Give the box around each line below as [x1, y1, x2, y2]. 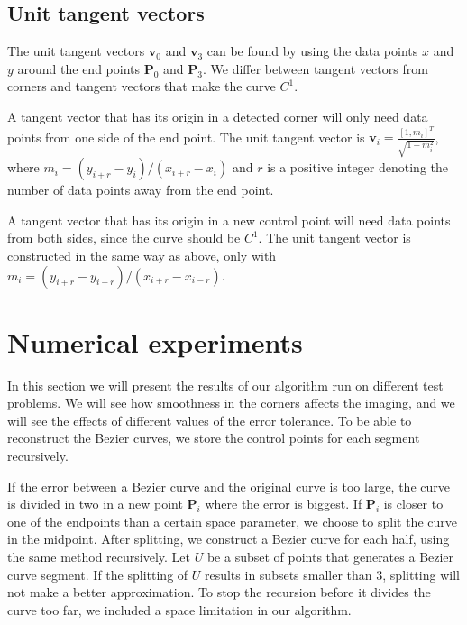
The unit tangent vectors [7, 41, 145, 60]
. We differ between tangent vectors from [203, 59, 428, 78]
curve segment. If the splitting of [7, 565, 188, 584]
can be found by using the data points [206, 41, 418, 60]
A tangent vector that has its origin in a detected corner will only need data [7, 106, 428, 125]
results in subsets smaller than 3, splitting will [204, 565, 460, 584]
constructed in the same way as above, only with [7, 245, 277, 264]
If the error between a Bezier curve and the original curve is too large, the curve [7, 476, 450, 495]
